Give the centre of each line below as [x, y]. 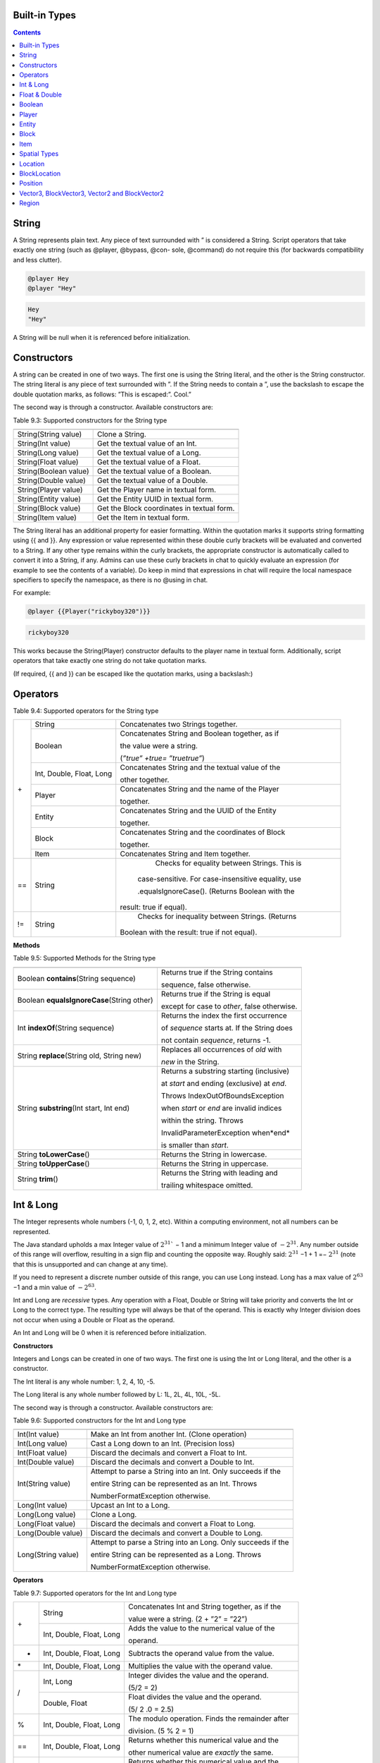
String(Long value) [48, 453]
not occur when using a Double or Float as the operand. [94, 1319]
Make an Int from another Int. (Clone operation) [169, 1434]
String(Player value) [50, 490]
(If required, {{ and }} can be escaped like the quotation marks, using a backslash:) [133, 673]
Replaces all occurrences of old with [221, 1049]
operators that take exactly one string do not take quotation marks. [110, 661]
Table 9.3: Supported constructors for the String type [90, 420]
